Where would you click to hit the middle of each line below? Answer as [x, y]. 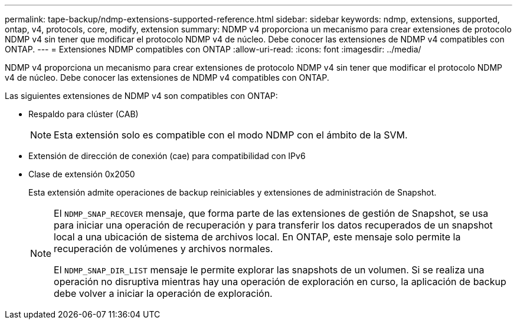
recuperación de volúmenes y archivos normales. [163, 249]
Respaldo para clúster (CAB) [84, 114]
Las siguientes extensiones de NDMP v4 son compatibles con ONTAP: [141, 96]
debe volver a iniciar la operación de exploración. [163, 293]
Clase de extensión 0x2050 [82, 174]
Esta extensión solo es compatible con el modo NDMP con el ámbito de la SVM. [231, 135]
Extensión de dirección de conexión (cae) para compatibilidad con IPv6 [167, 156]
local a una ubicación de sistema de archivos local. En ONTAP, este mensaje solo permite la [257, 237]
